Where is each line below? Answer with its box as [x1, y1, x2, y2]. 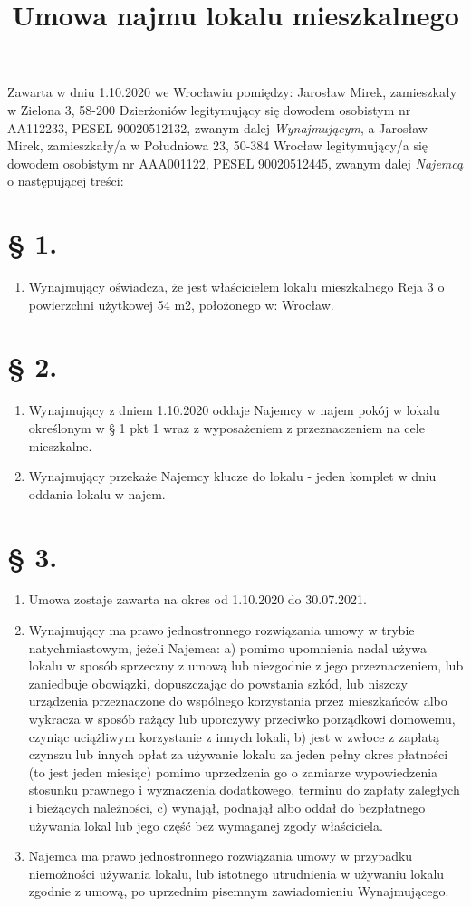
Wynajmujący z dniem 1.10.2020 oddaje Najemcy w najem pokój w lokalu [28, 400, 440, 419]
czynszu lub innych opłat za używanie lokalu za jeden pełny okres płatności [28, 745, 448, 764]
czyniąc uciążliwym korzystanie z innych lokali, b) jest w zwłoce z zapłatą [28, 727, 440, 746]
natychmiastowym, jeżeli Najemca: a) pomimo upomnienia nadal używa [28, 638, 427, 657]
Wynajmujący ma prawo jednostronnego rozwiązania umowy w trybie [28, 621, 415, 640]
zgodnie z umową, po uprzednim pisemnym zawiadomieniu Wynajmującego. [28, 882, 449, 901]
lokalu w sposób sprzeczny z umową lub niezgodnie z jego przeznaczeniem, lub [28, 656, 464, 675]
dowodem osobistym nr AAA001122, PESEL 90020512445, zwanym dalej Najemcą [7, 153, 464, 172]
